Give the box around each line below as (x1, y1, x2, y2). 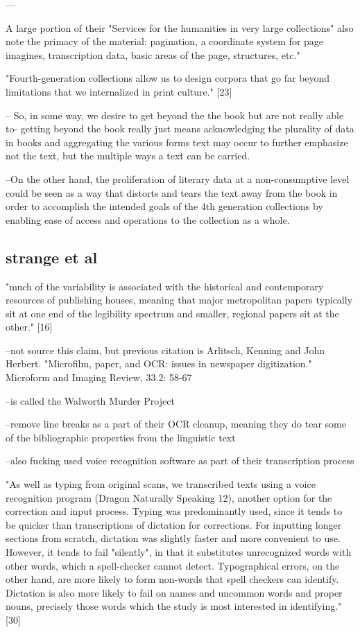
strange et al (6, 246, 98, 267)
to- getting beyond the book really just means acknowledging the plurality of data (6, 121, 354, 136)
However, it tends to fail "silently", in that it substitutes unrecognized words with (6, 545, 352, 559)
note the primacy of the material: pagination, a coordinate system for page (6, 34, 324, 49)
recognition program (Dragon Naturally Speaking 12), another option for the (6, 490, 332, 504)
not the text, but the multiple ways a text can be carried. (6, 148, 250, 163)
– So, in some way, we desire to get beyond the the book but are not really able (6, 107, 344, 122)
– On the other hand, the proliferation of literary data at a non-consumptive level (6, 171, 350, 186)
